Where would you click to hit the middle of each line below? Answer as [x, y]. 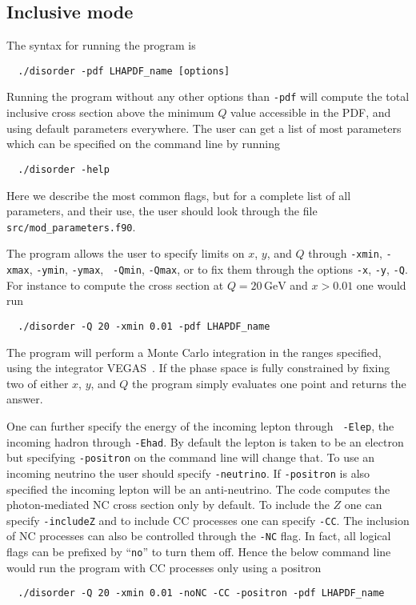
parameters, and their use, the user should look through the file [162, 211]
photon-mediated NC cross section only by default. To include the [168, 505]
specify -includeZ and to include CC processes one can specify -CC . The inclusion [208, 520]
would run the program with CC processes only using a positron [164, 567]
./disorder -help [64, 169]
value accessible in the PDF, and [311, 112]
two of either [38, 383]
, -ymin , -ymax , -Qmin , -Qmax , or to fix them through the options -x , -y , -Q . [218, 269]
